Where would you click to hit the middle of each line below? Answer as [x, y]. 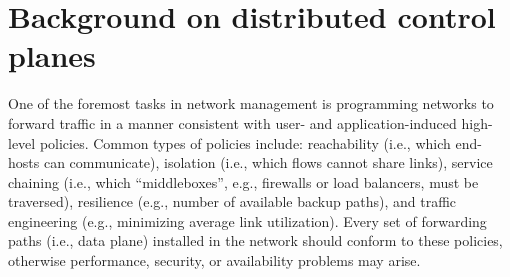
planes [52, 55]
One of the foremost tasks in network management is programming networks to [251, 103]
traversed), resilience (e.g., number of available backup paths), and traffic [232, 201]
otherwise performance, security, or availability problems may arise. [214, 260]
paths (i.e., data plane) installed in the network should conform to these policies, [255, 240]
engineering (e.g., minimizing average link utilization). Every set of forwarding [247, 220]
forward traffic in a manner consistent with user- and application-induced [232, 122]
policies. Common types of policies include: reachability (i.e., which [245, 142]
